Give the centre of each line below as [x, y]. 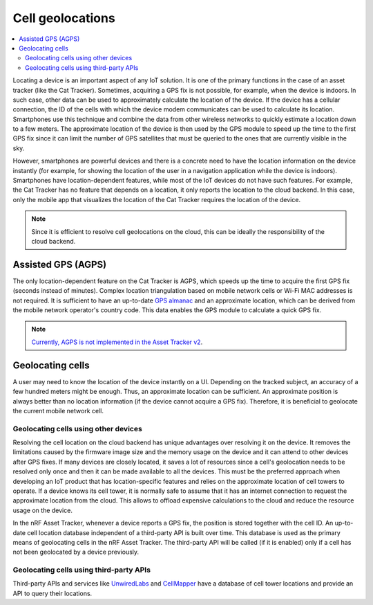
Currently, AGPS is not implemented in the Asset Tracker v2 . [117, 342]
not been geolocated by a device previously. [76, 552]
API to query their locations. [52, 593]
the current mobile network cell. [58, 410]
